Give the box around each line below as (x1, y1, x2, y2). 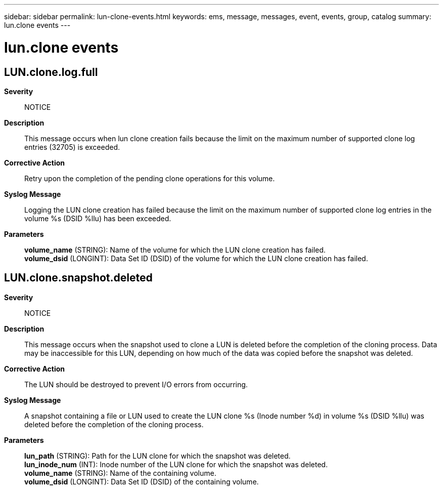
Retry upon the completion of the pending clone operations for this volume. (24, 174, 275, 183)
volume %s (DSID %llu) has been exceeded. (24, 214, 171, 223)
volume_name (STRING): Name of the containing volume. (24, 468, 216, 477)
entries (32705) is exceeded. (24, 142, 120, 151)
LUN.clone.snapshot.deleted (4, 271, 153, 284)
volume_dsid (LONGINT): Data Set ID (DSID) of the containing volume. (24, 477, 259, 486)
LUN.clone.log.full (4, 65, 98, 78)
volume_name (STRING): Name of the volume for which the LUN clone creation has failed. (24, 245, 326, 254)
